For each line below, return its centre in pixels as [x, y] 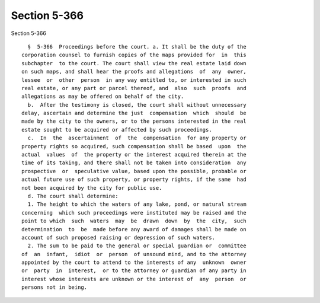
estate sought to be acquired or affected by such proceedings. [117, 130]
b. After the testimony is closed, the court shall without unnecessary [137, 105]
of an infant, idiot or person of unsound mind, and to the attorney [134, 254]
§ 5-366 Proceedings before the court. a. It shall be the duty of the [137, 47]
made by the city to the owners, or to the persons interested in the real [134, 121]
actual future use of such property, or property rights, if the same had [134, 180]
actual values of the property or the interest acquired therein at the [134, 155]
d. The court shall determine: [73, 196]
